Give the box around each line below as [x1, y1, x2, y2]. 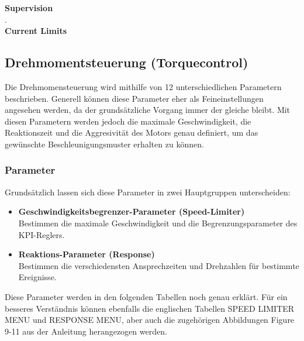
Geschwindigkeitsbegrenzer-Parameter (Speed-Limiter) [18, 205, 245, 218]
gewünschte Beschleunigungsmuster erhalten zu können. [5, 137, 204, 150]
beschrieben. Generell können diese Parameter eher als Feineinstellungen [5, 92, 264, 104]
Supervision [5, 2, 53, 13]
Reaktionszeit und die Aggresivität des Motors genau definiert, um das [5, 126, 258, 139]
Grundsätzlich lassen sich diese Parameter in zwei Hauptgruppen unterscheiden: [5, 185, 291, 198]
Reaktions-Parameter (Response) [18, 248, 155, 260]
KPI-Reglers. [18, 228, 65, 240]
